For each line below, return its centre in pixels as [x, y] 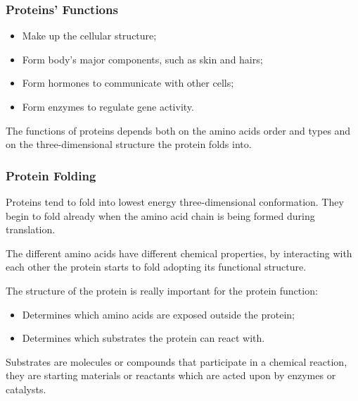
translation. [31, 229]
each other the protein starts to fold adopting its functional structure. [156, 267]
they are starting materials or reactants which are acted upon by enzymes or [171, 375]
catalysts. [26, 389]
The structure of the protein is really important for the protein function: [162, 290]
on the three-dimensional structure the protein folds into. [129, 144]
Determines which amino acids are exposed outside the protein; [158, 314]
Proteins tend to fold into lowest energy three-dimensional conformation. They [175, 202]
